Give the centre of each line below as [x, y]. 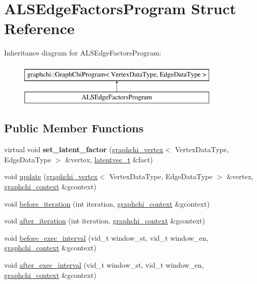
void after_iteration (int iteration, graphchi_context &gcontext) [105, 221]
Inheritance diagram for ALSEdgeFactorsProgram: [83, 53]
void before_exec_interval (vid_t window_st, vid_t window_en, [106, 237]
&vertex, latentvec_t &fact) [109, 159]
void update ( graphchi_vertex [51, 176]
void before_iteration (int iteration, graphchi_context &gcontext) [107, 203]
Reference [39, 28]
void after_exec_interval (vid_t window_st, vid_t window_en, [104, 265]
